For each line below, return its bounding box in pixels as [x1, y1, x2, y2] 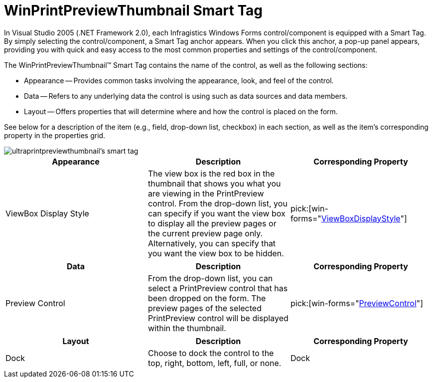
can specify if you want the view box [147, 208, 286, 218]
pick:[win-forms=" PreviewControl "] [290, 298, 424, 308]
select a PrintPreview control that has [147, 283, 288, 293]
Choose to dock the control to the [147, 348, 274, 358]
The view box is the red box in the [147, 168, 275, 179]
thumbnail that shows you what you [147, 178, 281, 189]
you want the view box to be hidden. [147, 248, 284, 258]
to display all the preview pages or [147, 218, 277, 228]
